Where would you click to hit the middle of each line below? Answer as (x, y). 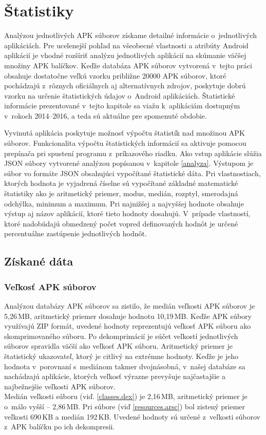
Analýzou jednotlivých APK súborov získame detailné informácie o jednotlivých (131, 35)
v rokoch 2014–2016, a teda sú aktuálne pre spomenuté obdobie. (106, 115)
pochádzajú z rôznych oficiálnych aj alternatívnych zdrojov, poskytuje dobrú (125, 86)
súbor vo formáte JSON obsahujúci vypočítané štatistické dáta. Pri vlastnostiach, (132, 173)
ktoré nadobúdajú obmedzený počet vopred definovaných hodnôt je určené (121, 223)
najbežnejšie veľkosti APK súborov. (60, 386)
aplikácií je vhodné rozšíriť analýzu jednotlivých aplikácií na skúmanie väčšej (125, 55)
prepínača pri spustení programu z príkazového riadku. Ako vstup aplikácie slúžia (133, 153)
